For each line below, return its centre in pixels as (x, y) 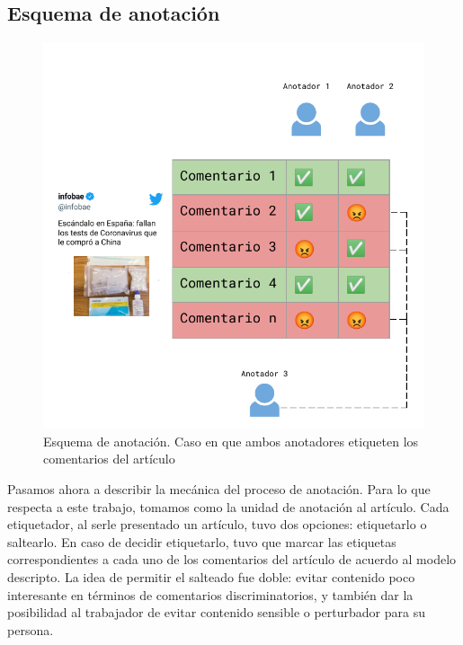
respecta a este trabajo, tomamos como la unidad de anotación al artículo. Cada (228, 506)
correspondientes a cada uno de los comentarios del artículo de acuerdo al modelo (232, 559)
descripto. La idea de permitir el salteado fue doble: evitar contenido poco (211, 576)
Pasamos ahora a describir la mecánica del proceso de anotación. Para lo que (219, 488)
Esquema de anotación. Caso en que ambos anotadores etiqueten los (231, 441)
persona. (31, 629)
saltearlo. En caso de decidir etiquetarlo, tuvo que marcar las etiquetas (202, 541)
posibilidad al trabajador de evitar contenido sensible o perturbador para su (216, 612)
